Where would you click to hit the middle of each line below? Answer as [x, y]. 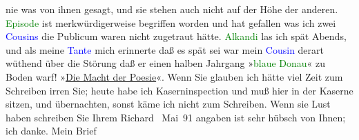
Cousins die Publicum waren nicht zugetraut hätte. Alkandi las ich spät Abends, [176, 36]
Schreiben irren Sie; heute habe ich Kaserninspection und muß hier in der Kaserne [179, 90]
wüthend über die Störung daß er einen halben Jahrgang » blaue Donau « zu [166, 63]
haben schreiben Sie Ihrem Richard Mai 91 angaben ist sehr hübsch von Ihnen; [176, 117]
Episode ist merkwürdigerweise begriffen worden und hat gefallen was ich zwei [171, 22]
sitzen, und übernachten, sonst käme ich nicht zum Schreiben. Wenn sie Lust [168, 104]
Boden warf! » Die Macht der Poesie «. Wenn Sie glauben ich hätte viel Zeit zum [174, 76]
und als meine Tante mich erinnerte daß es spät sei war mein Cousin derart [165, 49]
